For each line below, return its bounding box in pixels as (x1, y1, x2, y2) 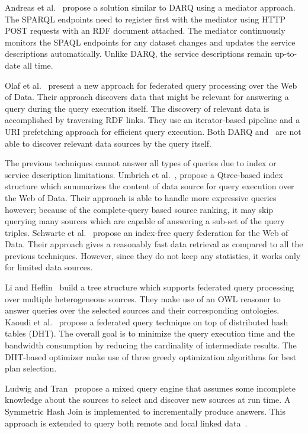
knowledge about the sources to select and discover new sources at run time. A (5, 393, 291, 406)
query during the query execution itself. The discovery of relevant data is (5, 102, 269, 114)
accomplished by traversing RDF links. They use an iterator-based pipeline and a (5, 114, 300, 126)
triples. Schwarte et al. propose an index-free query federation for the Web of (5, 226, 288, 238)
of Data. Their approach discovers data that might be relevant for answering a (5, 91, 289, 103)
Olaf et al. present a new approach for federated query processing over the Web (5, 79, 297, 91)
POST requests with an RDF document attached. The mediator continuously (5, 24, 285, 37)
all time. (23, 59, 53, 71)
